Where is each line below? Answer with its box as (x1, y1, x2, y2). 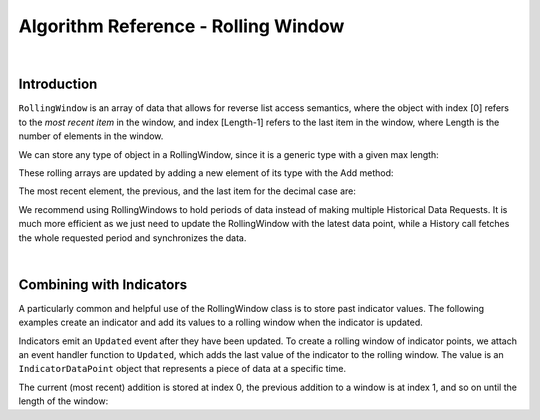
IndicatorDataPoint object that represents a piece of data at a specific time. (18, 363, 347, 375)
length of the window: (18, 395, 109, 407)
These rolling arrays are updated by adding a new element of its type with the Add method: (18, 167, 394, 179)
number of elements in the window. (18, 130, 164, 142)
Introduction (18, 76, 98, 93)
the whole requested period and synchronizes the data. (18, 231, 247, 244)
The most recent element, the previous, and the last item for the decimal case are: (18, 185, 357, 197)
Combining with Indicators (18, 276, 188, 293)
